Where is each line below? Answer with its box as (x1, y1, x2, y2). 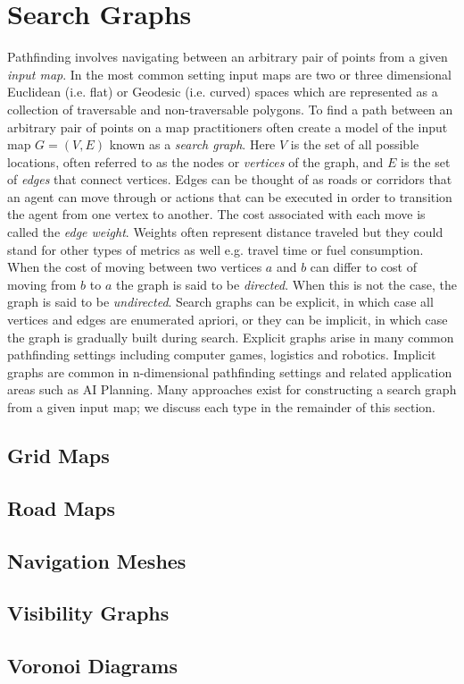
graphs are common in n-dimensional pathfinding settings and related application (7, 362, 452, 381)
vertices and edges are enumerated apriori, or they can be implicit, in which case (7, 310, 448, 329)
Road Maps (7, 494, 116, 521)
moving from (7, 274, 77, 293)
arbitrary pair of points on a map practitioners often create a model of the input (7, 117, 448, 136)
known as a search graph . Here (109, 135, 276, 154)
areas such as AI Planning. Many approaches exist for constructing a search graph (7, 380, 457, 399)
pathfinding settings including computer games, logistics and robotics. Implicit (7, 345, 436, 364)
